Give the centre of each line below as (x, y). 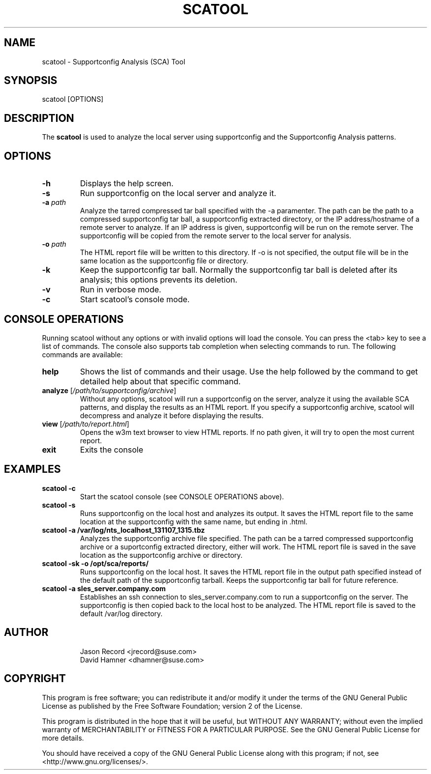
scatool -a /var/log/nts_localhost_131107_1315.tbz (123, 530)
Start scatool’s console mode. (135, 300)
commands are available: (82, 354)
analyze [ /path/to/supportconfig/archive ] (109, 390)
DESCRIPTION (39, 118)
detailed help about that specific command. (160, 381)
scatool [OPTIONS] (73, 99)
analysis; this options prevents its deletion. (159, 280)
